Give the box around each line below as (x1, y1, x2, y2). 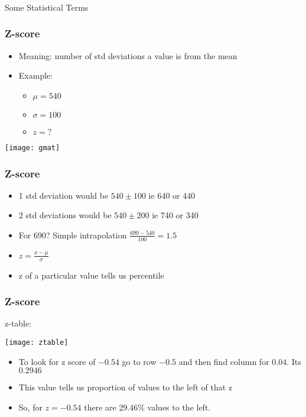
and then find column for (178, 355, 269, 367)
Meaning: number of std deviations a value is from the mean (18, 49, 237, 62)
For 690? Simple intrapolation (18, 228, 127, 241)
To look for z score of (18, 355, 96, 367)
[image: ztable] (5, 338, 69, 347)
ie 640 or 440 (148, 189, 196, 201)
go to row (122, 355, 157, 367)
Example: (18, 69, 53, 82)
